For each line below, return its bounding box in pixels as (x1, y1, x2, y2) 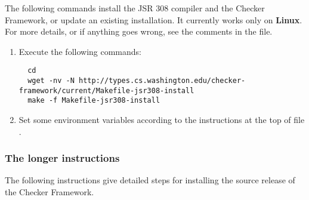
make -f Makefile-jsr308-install (27, 96, 160, 105)
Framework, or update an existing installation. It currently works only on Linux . (5, 13, 302, 26)
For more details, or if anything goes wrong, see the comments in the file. (5, 25, 273, 38)
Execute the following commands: (18, 45, 142, 57)
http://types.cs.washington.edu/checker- (79, 76, 246, 85)
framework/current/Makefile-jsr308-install (18, 86, 194, 95)
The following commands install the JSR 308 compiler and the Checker (5, 2, 265, 14)
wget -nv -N (27, 76, 75, 85)
